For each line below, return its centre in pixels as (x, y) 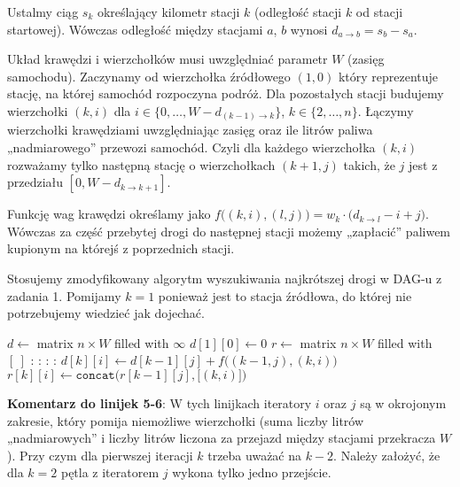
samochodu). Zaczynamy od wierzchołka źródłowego (149, 76)
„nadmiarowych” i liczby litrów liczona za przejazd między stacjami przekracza (222, 438)
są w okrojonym (403, 403)
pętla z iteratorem (110, 472)
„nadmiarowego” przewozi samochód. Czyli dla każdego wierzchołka (191, 147)
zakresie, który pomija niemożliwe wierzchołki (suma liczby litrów (186, 420)
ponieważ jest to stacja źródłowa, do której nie (285, 295)
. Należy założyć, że (387, 455)
